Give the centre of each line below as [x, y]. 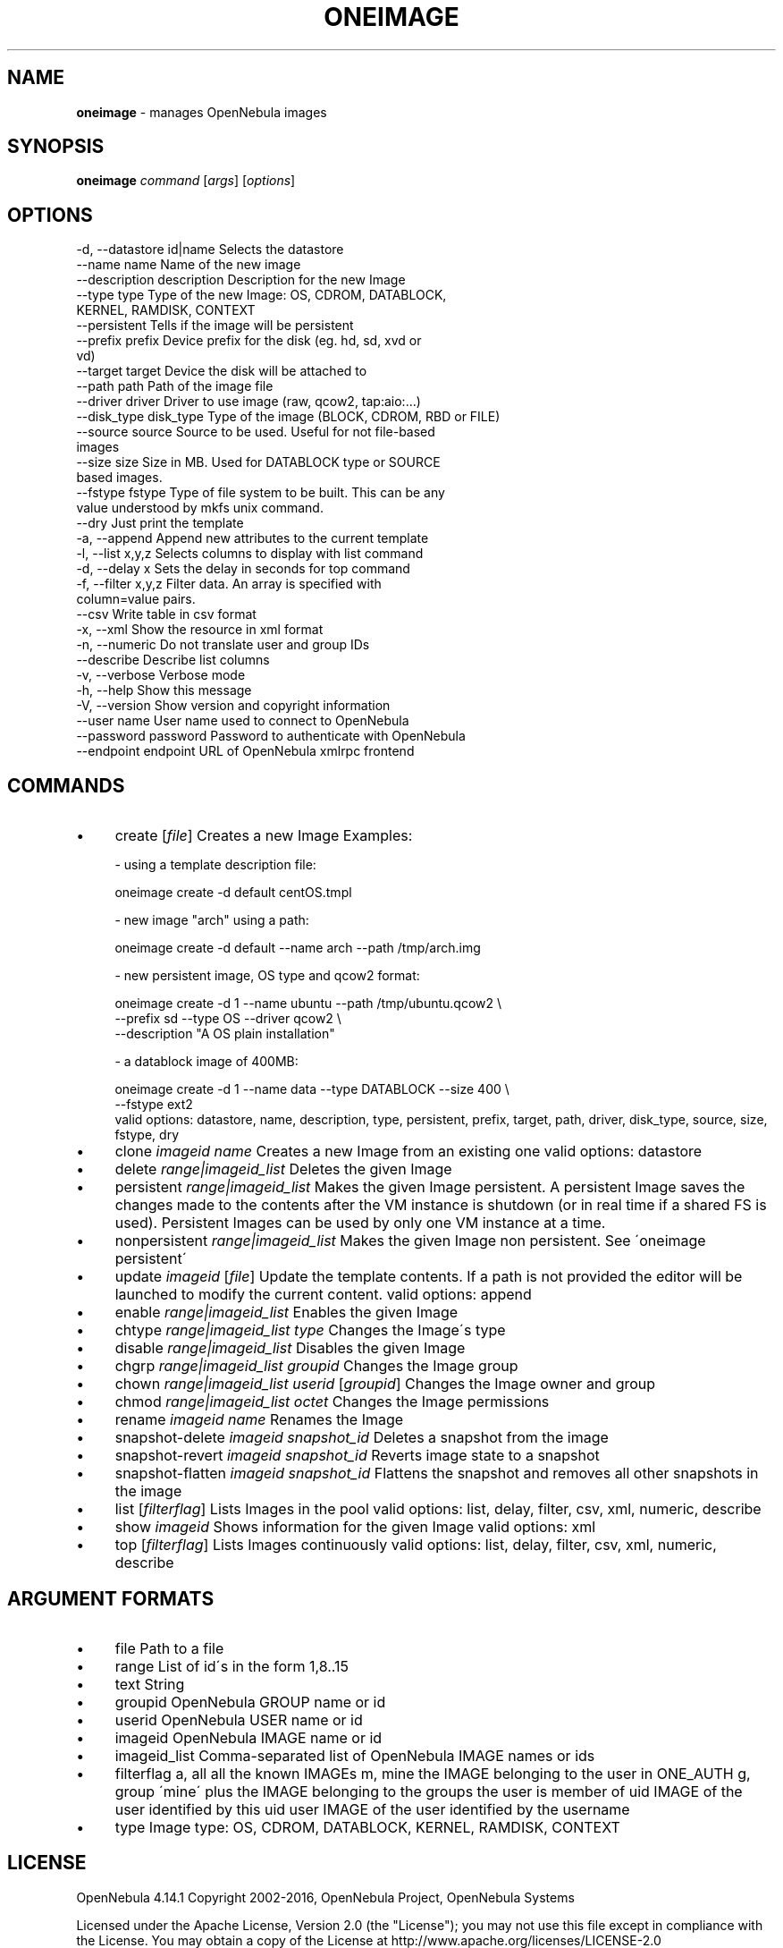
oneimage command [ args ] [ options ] [186, 181]
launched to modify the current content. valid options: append [323, 1295]
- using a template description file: [215, 865]
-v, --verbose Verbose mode [161, 675]
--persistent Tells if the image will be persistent [215, 326]
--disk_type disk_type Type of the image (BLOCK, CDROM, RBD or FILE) [288, 417]
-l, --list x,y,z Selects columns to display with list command [250, 554]
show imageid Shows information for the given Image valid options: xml [355, 1527]
